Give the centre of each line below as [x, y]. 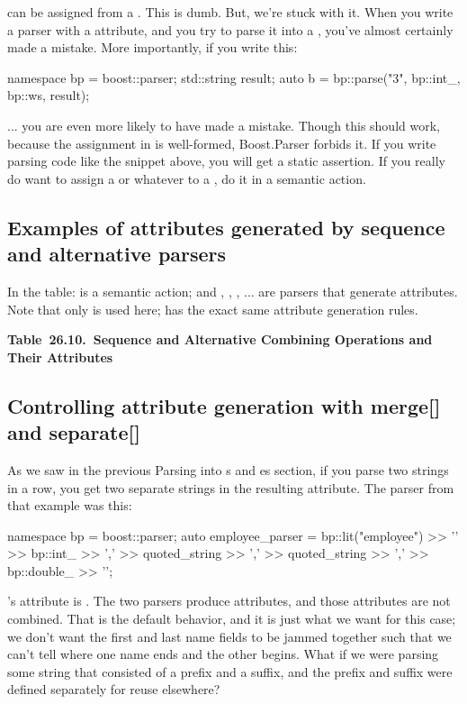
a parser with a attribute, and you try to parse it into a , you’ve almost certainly [230, 29]
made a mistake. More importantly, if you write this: [153, 47]
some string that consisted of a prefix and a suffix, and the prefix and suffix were [230, 671]
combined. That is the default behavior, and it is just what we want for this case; [232, 619]
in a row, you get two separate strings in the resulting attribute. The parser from [231, 487]
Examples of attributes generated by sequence [226, 227]
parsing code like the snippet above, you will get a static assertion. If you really [226, 161]
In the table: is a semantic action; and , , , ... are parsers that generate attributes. [233, 291]
